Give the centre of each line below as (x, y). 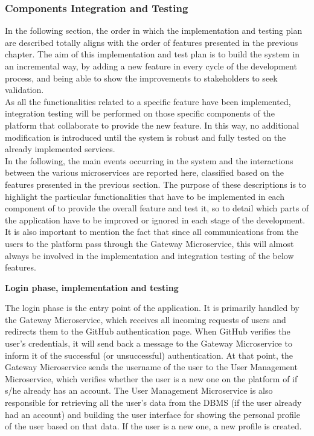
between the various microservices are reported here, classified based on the (144, 172)
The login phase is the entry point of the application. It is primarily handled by (152, 308)
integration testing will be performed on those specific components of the (140, 113)
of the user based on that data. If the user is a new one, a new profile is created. (153, 426)
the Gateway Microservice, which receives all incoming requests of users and (146, 319)
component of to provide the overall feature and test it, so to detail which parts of (157, 208)
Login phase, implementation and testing (92, 287)
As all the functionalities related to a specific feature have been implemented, (148, 101)
